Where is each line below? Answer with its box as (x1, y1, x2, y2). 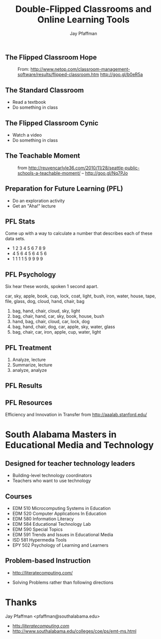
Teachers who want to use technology (12, 478, 91, 484)
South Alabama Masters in (5, 429, 117, 440)
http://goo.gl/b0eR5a (100, 71, 143, 77)
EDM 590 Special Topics (12, 526, 63, 532)
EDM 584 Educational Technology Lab (12, 521, 91, 527)
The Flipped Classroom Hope (5, 53, 97, 62)
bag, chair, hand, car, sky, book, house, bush (12, 313, 104, 319)
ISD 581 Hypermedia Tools (12, 537, 67, 543)
